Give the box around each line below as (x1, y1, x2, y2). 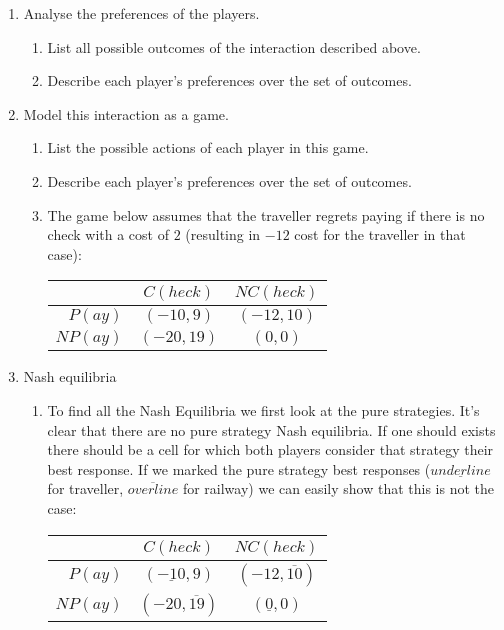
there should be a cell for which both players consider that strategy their (47, 439, 494, 460)
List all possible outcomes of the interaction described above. (47, 36, 421, 57)
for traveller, (47, 478, 124, 499)
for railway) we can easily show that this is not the (182, 478, 494, 499)
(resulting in (185, 224, 261, 245)
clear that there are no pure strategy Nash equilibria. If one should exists (47, 419, 496, 440)
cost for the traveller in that (294, 224, 466, 245)
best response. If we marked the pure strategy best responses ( (47, 458, 431, 479)
